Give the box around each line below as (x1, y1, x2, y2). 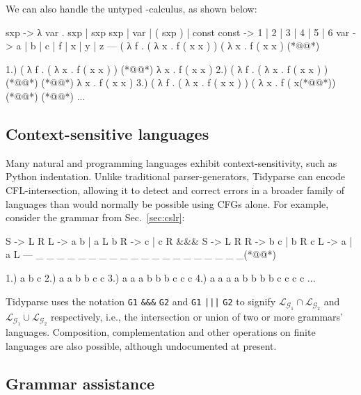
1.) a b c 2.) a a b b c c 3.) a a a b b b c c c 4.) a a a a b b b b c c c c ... (6, 270, 316, 284)
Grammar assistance (6, 372, 155, 394)
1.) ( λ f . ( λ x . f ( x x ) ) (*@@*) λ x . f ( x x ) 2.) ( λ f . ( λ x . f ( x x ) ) (6, 61, 328, 76)
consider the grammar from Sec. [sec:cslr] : (6, 210, 185, 225)
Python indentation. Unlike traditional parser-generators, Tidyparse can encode (6, 169, 345, 184)
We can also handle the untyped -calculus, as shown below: (6, 1, 257, 15)
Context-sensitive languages (6, 122, 209, 144)
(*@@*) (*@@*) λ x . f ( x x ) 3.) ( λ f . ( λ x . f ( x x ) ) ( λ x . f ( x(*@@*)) (6, 75, 336, 90)
